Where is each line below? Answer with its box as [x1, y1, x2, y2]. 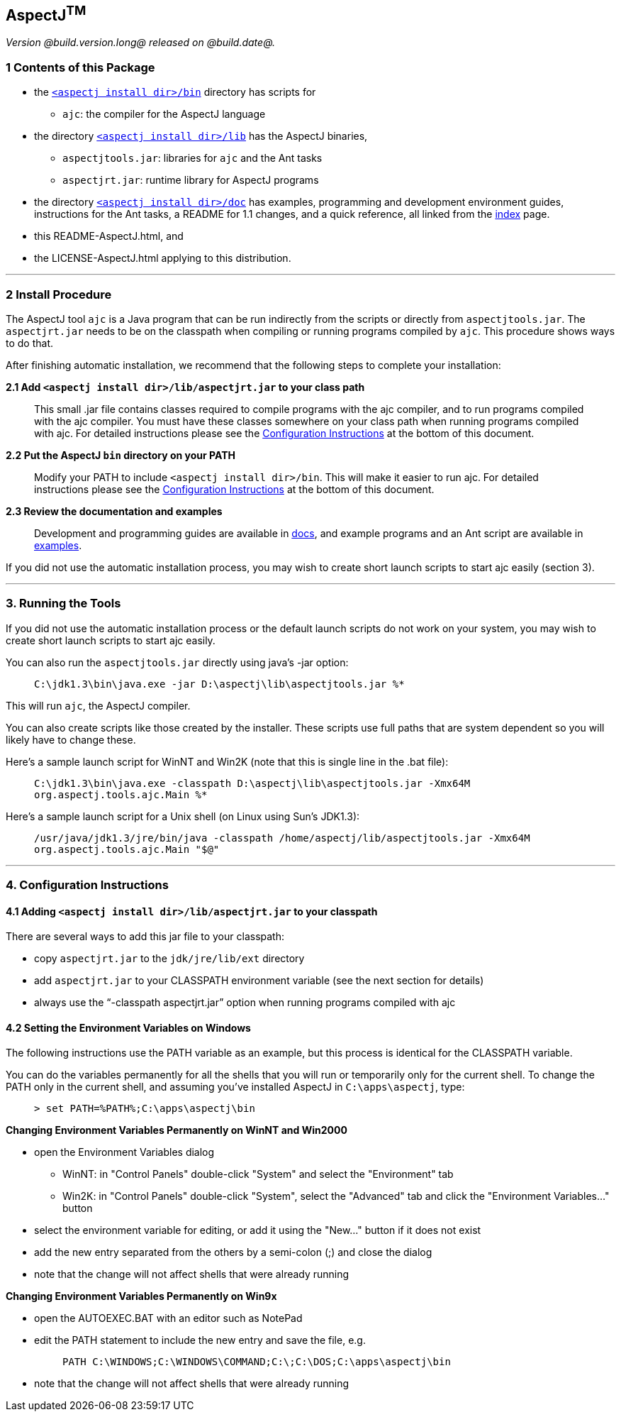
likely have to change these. [6, 733, 136, 746]
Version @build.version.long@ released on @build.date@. [6, 36, 276, 49]
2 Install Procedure [6, 287, 112, 302]
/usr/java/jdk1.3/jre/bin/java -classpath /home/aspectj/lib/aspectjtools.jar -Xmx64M [34, 832, 530, 844]
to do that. [6, 336, 54, 349]
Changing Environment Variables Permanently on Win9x [6, 1290, 277, 1303]
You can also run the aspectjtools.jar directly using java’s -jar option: [6, 656, 349, 668]
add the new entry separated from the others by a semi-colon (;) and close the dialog [34, 1246, 432, 1259]
